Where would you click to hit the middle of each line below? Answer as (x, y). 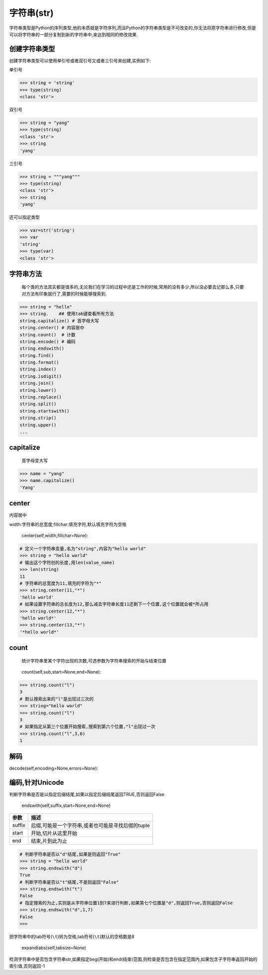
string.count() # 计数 (48, 335)
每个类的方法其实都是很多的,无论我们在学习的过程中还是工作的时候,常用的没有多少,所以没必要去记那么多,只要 (133, 287)
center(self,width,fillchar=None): (55, 536)
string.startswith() (44, 411)
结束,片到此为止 (49, 841)
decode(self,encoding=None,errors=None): (54, 768)
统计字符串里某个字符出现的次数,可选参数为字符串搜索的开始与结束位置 (94, 661)
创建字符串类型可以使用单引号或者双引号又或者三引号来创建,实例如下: (80, 61)
